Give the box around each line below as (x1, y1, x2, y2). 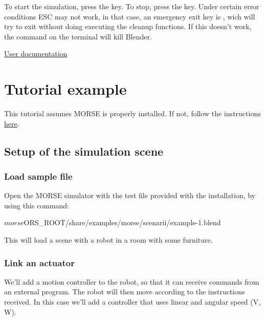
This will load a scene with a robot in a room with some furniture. (4, 234, 213, 245)
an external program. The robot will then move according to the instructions (4, 286, 245, 297)
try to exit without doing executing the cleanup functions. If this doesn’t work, (4, 21, 252, 32)
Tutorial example (4, 78, 127, 99)
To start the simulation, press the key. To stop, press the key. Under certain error (4, 1, 259, 11)
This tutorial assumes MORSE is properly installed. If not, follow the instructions (4, 108, 261, 119)
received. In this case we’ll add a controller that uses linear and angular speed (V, (4, 296, 261, 307)
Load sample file (4, 169, 73, 182)
